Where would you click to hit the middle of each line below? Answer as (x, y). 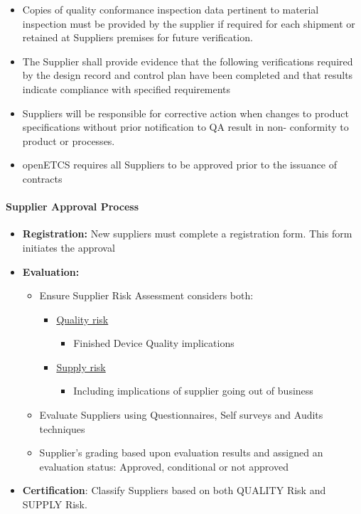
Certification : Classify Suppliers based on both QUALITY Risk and (174, 490)
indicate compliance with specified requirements (126, 89)
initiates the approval (69, 247)
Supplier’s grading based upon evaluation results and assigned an (181, 453)
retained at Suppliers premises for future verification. (138, 37)
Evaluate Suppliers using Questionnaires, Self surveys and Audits (181, 415)
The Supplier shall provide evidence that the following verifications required (188, 61)
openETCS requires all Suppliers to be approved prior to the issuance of (179, 165)
